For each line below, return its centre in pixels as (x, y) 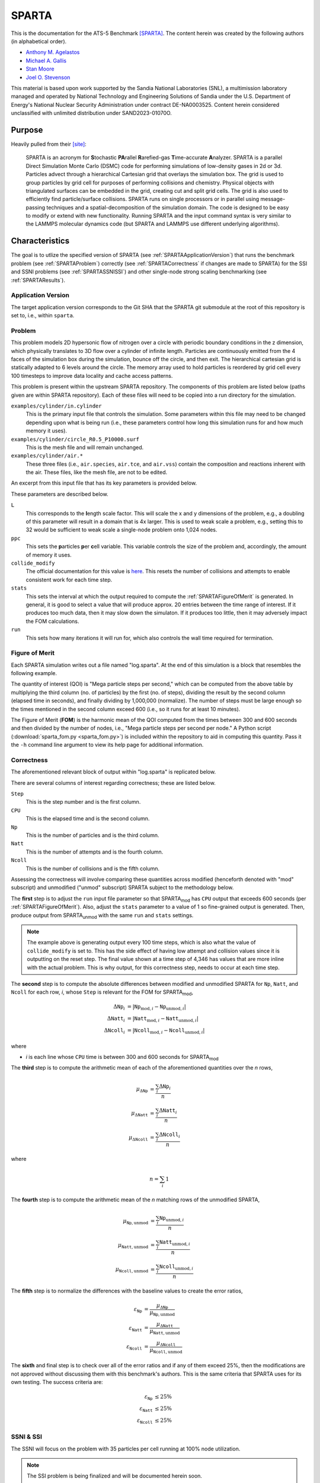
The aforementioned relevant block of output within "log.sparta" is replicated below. (113, 772)
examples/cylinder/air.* (47, 456)
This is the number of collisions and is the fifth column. (93, 868)
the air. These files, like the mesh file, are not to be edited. (97, 472)
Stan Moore (40, 69)
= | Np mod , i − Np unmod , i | (156, 1007)
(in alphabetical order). (39, 41)
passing (36, 207)
